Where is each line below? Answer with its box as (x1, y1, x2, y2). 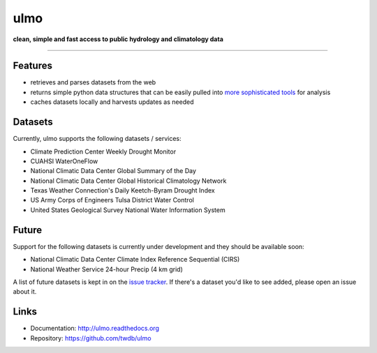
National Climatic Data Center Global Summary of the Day (30, 167, 197, 175)
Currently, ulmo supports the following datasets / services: (13, 135, 182, 143)
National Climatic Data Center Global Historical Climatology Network (30, 176, 227, 185)
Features (13, 60, 52, 72)
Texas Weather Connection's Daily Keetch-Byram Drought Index (30, 186, 216, 195)
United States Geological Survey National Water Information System (30, 206, 226, 214)
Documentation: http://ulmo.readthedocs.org (30, 324, 160, 333)
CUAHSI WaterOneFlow (30, 157, 98, 165)
